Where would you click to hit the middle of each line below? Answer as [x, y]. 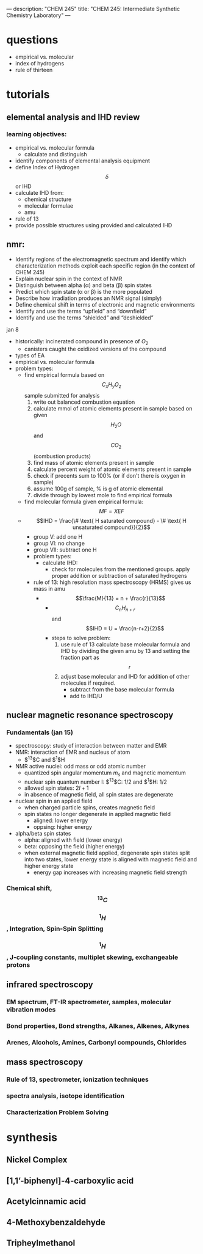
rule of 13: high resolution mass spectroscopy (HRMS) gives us [112, 582]
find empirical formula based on [64, 375]
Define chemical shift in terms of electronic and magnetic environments [105, 304]
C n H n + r [125, 608]
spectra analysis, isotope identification [66, 1096]
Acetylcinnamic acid [46, 1202]
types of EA [30, 355]
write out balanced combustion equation [84, 402]
